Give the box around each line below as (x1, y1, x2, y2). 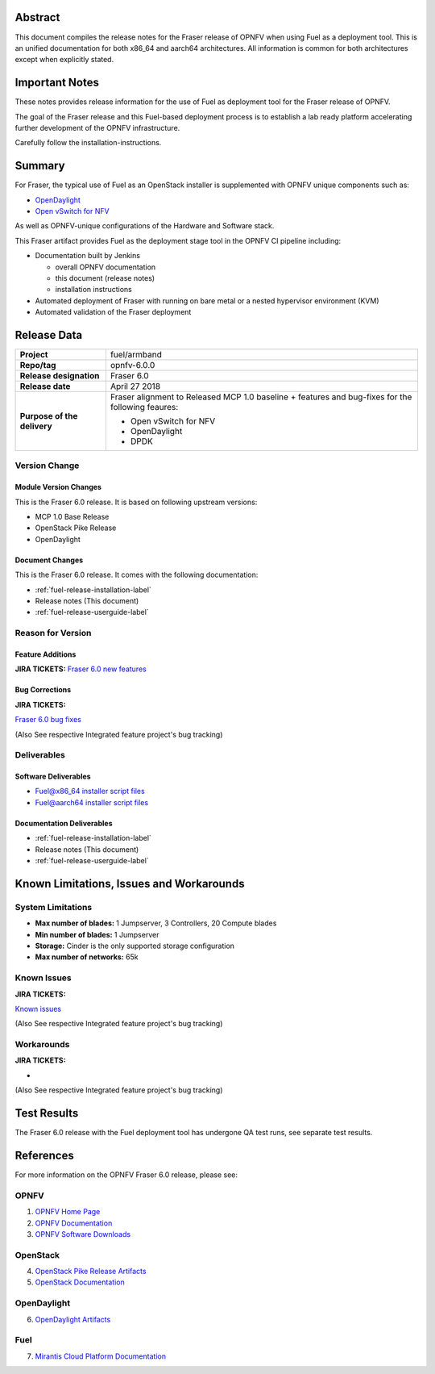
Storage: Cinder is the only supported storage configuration (35, 941, 235, 950)
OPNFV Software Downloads (35, 1229, 131, 1238)
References (14, 1148, 74, 1162)
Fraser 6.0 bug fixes (14, 715, 82, 725)
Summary (14, 159, 65, 173)
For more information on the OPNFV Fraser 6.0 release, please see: (14, 1170, 238, 1180)
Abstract (14, 10, 60, 24)
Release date (19, 381, 71, 392)
